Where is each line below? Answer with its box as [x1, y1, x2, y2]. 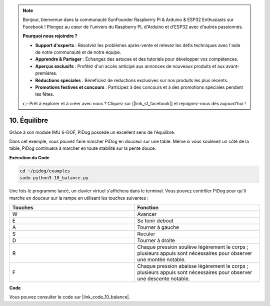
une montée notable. [137, 256, 186, 263]
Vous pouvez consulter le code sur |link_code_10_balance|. [9, 294, 130, 300]
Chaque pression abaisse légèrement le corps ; [137, 262, 248, 269]
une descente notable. [137, 275, 190, 282]
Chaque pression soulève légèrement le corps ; [137, 243, 248, 250]
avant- [225, 63, 239, 69]
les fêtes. [35, 91, 54, 97]
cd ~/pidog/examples [19, 168, 70, 174]
